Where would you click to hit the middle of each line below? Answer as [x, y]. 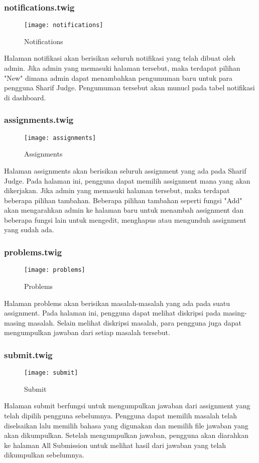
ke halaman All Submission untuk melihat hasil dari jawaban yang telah [115, 445]
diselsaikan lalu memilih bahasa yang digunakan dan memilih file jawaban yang [126, 425]
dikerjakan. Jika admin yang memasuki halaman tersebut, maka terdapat [117, 190]
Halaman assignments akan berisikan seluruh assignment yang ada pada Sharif [125, 170]
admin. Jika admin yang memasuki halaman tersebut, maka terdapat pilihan [122, 68]
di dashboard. [25, 97]
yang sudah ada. [29, 229]
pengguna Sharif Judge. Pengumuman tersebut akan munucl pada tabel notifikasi [129, 88]
